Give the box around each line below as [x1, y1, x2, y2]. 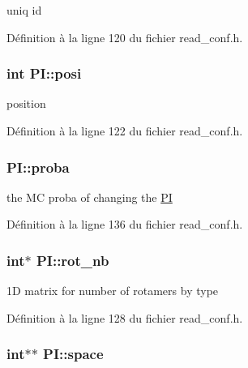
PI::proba [6, 156, 70, 177]
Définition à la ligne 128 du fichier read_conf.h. [6, 309, 243, 326]
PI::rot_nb [36, 250, 109, 270]
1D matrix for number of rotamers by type [6, 282, 219, 299]
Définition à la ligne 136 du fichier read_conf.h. [6, 216, 243, 233]
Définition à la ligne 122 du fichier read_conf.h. [6, 122, 243, 139]
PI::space [43, 344, 104, 364]
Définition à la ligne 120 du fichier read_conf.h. [6, 28, 243, 45]
